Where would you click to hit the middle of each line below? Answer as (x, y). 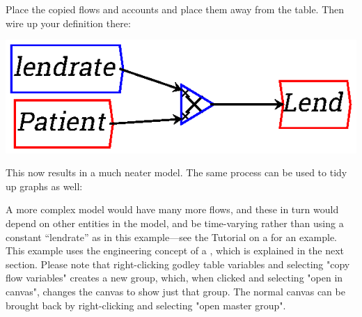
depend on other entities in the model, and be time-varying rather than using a (175, 223)
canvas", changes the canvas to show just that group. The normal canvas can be (175, 291)
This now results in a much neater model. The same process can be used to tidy (176, 172)
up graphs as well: (44, 186)
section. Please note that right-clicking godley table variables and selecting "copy (178, 264)
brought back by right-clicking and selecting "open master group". (146, 305)
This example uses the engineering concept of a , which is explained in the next (175, 250)
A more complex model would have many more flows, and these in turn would (172, 209)
